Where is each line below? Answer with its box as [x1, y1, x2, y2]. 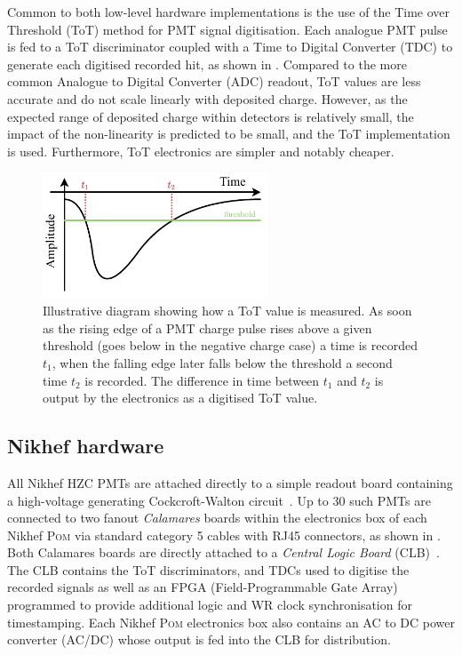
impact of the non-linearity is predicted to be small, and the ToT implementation [7, 124, 450, 143]
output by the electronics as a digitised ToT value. [43, 388, 318, 407]
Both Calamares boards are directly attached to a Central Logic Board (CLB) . [7, 543, 440, 562]
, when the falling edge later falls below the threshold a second [52, 353, 393, 371]
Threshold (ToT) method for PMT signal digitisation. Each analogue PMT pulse [7, 20, 448, 38]
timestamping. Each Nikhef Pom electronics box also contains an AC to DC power [7, 612, 455, 631]
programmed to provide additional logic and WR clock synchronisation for [7, 595, 412, 614]
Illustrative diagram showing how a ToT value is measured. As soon [43, 301, 412, 320]
